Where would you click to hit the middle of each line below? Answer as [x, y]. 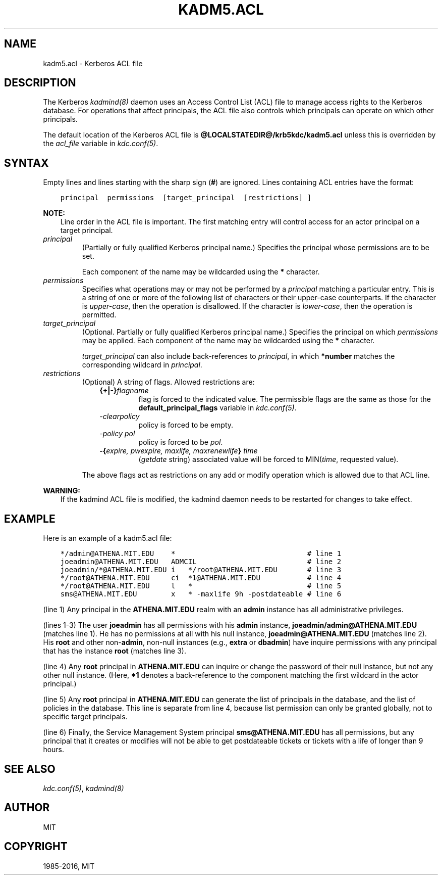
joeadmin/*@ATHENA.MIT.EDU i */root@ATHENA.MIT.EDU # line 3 [201, 570]
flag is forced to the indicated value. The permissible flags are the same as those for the [285, 399]
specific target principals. [85, 717]
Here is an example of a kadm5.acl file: [107, 538]
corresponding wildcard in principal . [142, 365]
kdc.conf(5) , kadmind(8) [84, 788]
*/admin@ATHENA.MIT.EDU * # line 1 [201, 554]
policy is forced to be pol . [181, 442]
